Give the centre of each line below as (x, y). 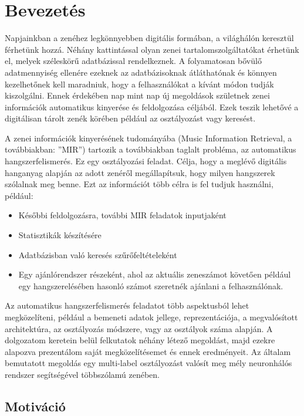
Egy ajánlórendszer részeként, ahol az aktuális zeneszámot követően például (155, 274)
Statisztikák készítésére (60, 235)
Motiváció (35, 406)
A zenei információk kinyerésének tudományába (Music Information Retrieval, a (148, 138)
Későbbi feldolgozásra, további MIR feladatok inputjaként (122, 215)
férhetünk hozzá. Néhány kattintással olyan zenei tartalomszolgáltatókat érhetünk (152, 49)
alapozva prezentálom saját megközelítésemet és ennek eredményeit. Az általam (148, 351)
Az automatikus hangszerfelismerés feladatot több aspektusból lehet (127, 305)
